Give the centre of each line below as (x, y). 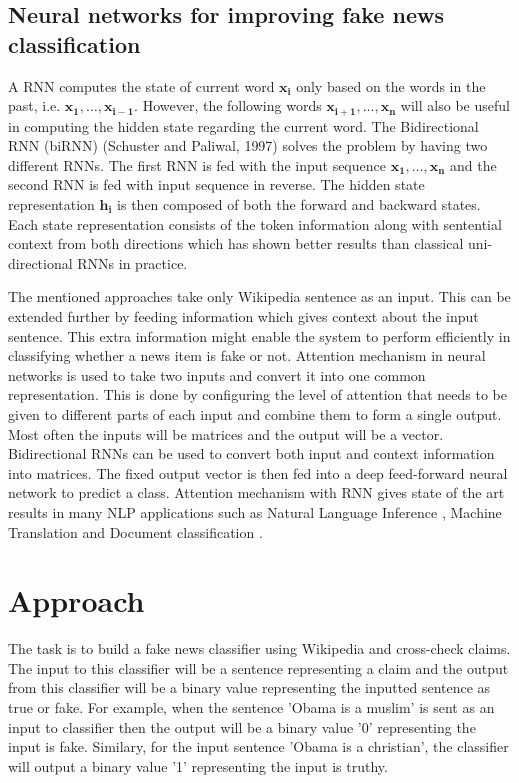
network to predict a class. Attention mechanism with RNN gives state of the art (256, 492)
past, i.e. (34, 105)
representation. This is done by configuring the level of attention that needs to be (257, 394)
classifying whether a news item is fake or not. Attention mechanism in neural (247, 355)
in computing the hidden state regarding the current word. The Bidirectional (243, 125)
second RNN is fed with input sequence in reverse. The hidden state (216, 184)
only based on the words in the (391, 85)
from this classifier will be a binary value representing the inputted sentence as (249, 687)
